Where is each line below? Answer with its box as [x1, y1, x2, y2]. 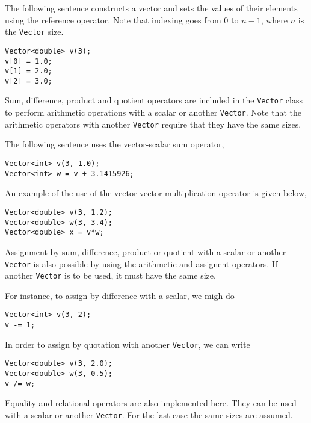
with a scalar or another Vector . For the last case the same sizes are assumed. [5, 408, 293, 421]
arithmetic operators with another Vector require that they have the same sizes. [5, 117, 301, 130]
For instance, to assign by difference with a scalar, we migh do [5, 289, 235, 301]
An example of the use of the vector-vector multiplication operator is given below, [5, 187, 307, 199]
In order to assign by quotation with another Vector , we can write [5, 338, 250, 350]
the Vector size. [5, 25, 64, 38]
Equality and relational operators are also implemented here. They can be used [5, 397, 297, 409]
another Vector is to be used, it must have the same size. [5, 269, 216, 282]
